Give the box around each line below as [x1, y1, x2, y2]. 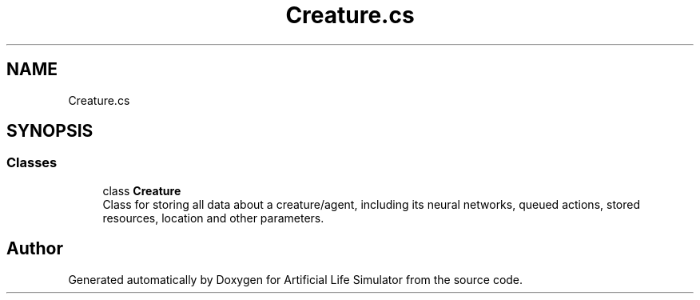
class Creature [102, 183, 181, 198]
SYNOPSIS [6, 121, 93, 142]
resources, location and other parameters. [102, 210, 324, 225]
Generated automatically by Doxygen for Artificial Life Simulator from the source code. [68, 272, 523, 286]
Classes [6, 154, 58, 171]
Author [6, 238, 63, 259]
